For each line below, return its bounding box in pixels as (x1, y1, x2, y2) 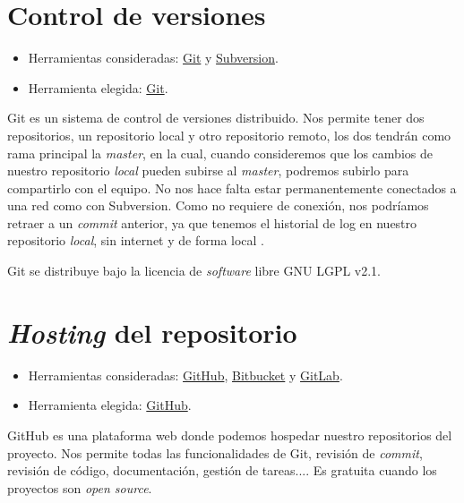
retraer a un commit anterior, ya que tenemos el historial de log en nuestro (7, 213, 417, 232)
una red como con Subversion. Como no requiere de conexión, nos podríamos (7, 196, 429, 215)
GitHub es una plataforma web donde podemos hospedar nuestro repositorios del (7, 425, 452, 444)
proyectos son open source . (7, 478, 152, 497)
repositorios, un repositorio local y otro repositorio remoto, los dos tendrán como (7, 125, 451, 144)
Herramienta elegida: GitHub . (28, 396, 192, 414)
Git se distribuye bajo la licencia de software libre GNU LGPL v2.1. (7, 261, 382, 280)
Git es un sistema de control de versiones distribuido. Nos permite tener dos (7, 108, 425, 127)
